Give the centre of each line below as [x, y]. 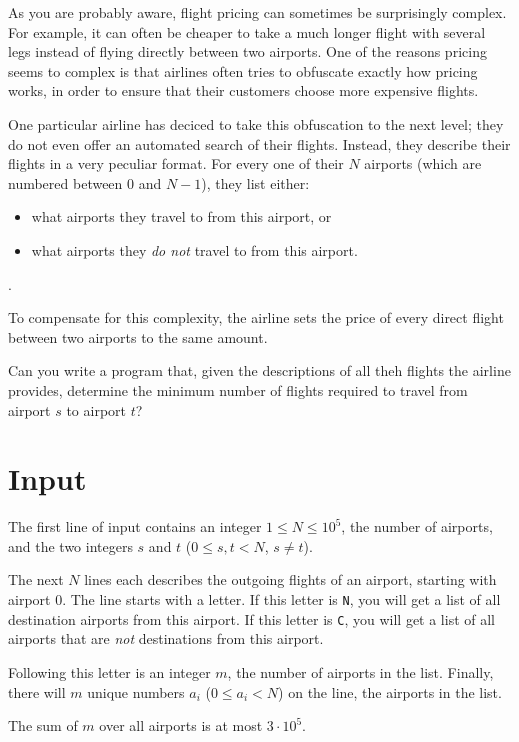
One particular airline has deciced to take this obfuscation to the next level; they [256, 123]
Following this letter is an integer [109, 671]
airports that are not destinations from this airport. [166, 638]
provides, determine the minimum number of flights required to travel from [238, 389]
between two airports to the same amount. [138, 336]
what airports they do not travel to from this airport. [194, 249]
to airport [96, 409]
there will [37, 691]
